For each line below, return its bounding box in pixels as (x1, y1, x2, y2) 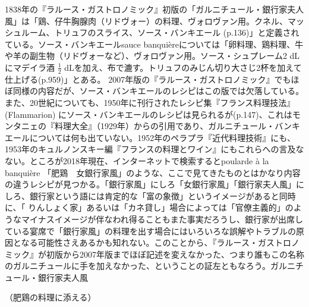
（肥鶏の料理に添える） (5, 291, 96, 303)
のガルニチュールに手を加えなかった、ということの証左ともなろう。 (5, 259, 271, 272)
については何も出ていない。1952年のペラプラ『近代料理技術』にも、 (29, 131, 295, 143)
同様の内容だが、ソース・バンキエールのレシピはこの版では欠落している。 (12, 84, 304, 97)
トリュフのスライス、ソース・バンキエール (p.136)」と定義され (54, 26, 299, 39)
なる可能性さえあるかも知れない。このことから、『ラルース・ (21, 236, 258, 249)
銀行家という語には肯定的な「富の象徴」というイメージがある (29, 189, 271, 202)
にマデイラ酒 (5, 61, 55, 73)
